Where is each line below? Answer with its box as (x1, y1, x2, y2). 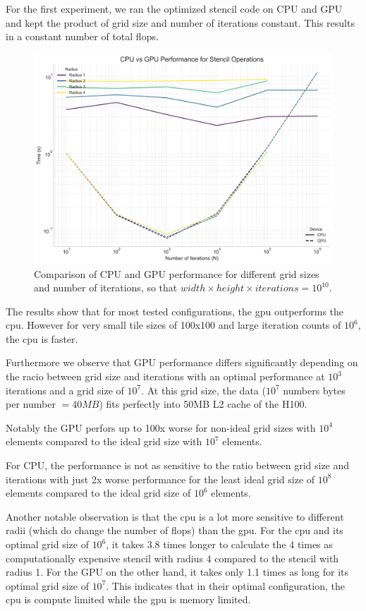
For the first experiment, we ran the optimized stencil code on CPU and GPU (6, 1, 343, 16)
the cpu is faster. (6, 331, 78, 346)
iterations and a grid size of (6, 382, 124, 397)
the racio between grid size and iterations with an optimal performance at (6, 369, 325, 384)
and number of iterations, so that (34, 280, 178, 295)
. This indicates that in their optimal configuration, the (106, 578, 345, 593)
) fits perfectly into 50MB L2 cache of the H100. (99, 397, 307, 411)
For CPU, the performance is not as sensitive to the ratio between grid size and (6, 458, 350, 473)
